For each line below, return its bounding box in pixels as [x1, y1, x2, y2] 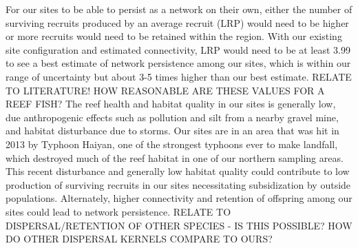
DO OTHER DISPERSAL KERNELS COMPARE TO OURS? [6, 231, 273, 246]
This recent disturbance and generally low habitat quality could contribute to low [6, 164, 350, 178]
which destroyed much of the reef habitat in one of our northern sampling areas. [6, 150, 344, 165]
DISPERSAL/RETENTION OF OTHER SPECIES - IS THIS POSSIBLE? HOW [6, 218, 352, 232]
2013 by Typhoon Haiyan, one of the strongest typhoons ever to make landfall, [6, 136, 338, 151]
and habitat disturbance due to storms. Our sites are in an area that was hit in [6, 123, 339, 138]
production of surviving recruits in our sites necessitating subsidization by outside [6, 177, 351, 192]
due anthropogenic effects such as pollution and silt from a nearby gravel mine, [6, 110, 339, 124]
